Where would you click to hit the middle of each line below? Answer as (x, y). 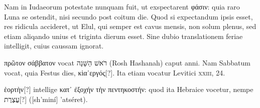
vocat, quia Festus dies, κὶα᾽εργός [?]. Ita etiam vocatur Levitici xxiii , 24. (115, 72)
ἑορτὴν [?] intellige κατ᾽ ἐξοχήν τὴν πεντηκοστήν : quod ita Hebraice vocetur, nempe (129, 89)
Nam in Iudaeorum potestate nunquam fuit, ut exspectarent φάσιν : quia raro (122, 6)
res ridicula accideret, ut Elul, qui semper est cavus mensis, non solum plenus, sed (130, 26)
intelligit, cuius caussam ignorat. (54, 46)
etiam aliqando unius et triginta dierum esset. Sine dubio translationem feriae (123, 36)
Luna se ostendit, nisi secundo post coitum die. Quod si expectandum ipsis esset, (128, 16)
